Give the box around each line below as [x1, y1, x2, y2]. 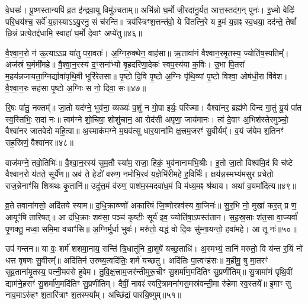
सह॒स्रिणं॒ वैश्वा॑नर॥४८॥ [5, 136, 74, 148]
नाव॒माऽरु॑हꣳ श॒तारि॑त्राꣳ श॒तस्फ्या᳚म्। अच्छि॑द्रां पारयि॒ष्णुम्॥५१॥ [5, 288, 181, 301]
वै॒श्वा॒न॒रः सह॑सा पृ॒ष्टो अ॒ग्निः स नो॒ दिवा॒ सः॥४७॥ [5, 81, 146, 94]
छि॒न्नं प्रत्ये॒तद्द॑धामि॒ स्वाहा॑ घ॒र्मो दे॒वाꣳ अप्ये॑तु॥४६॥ [5, 27, 142, 39]
